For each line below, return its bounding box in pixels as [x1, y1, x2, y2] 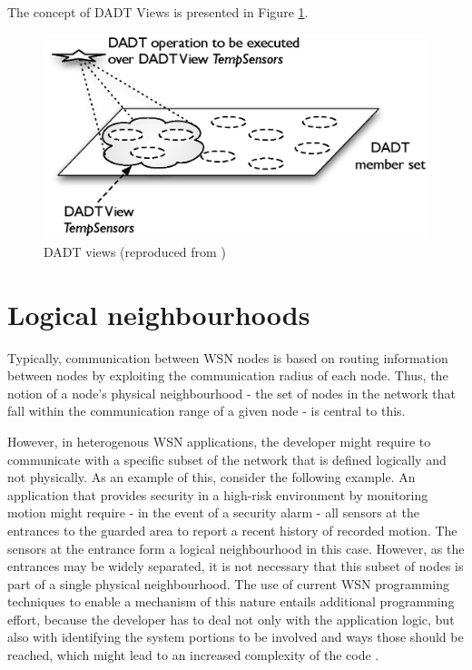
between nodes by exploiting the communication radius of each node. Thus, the [7, 366, 448, 385]
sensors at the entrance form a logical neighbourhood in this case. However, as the [7, 538, 465, 557]
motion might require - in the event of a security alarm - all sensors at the [7, 503, 419, 522]
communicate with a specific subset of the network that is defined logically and [7, 449, 447, 468]
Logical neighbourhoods [7, 295, 310, 332]
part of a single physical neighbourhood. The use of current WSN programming [7, 574, 450, 593]
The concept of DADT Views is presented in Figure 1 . [7, 3, 309, 21]
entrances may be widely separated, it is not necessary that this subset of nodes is [7, 557, 464, 576]
